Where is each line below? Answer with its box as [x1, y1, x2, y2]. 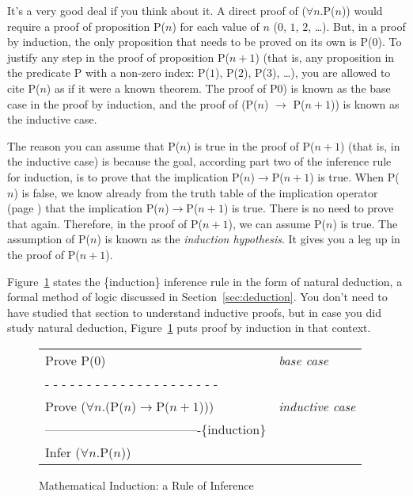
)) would [341, 2, 383, 18]
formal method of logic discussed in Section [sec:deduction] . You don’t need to [7, 288, 388, 305]
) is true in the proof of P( [186, 137, 315, 154]
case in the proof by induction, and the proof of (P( [7, 95, 258, 112]
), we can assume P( [228, 215, 327, 231]
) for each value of [172, 17, 260, 34]
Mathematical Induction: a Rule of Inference [39, 476, 254, 493]
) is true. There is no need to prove [223, 200, 394, 216]
